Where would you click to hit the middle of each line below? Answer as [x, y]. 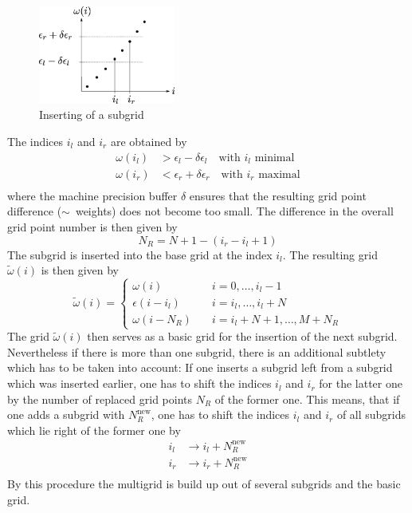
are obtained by [149, 142]
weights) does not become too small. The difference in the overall [234, 211]
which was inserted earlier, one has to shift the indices [139, 383]
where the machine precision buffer [92, 195]
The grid [28, 336]
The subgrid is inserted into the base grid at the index [140, 254]
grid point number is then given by [92, 226]
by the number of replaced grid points [100, 399]
